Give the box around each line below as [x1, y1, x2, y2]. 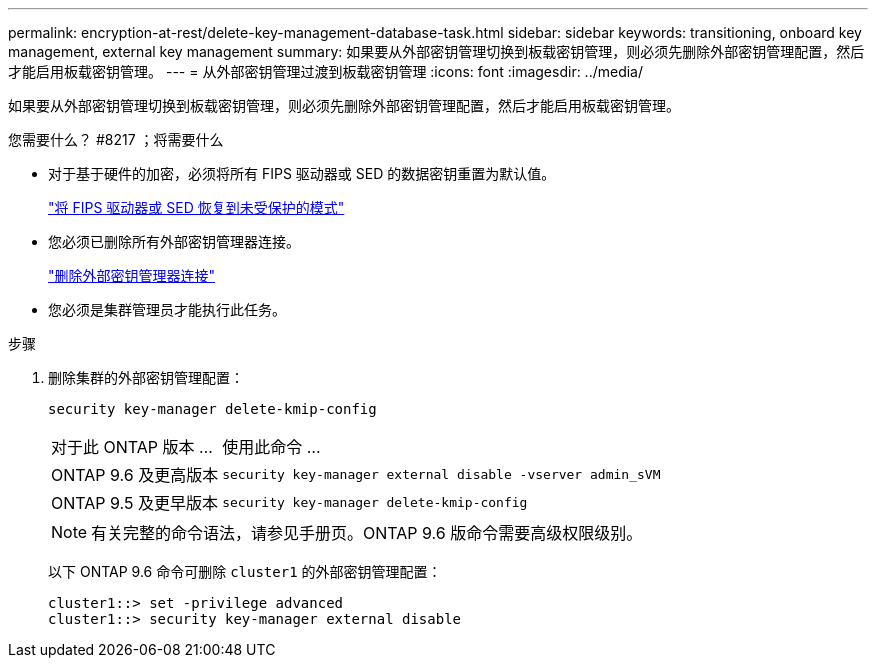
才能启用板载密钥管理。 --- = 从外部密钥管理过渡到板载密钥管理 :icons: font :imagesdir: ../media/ [8, 63, 644, 80]
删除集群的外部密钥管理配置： [48, 369, 244, 386]
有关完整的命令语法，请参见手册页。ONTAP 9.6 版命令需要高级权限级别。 [91, 523, 643, 543]
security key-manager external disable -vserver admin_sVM [222, 466, 661, 482]
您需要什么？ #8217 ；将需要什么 [8, 131, 224, 148]
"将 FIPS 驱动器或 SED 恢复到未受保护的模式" [48, 199, 345, 216]
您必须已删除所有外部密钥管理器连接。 [48, 233, 300, 250]
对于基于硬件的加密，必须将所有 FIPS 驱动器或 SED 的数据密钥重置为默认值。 [48, 165, 556, 182]
